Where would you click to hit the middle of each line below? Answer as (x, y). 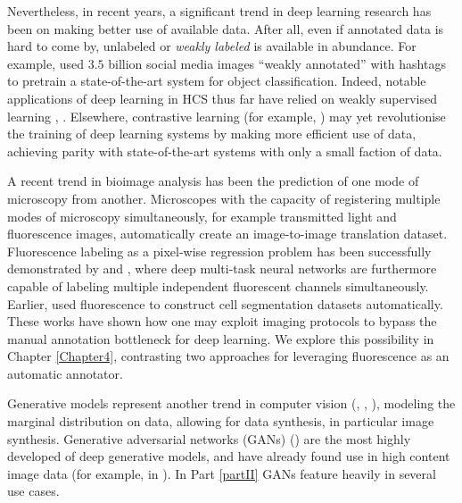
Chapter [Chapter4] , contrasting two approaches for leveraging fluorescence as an (228, 356)
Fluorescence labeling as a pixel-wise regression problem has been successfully (219, 251)
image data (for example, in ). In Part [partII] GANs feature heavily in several (222, 473)
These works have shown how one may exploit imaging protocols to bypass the (222, 321)
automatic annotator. (65, 373)
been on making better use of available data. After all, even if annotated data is (226, 28)
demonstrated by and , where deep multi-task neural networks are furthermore (222, 268)
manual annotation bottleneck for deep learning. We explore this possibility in (221, 338)
